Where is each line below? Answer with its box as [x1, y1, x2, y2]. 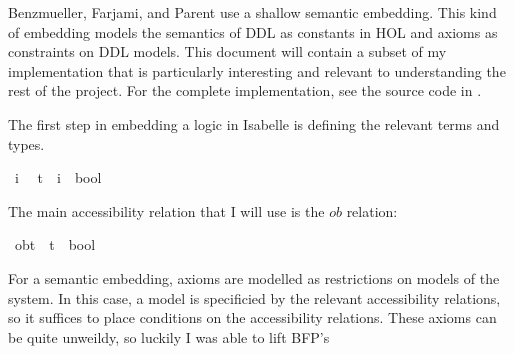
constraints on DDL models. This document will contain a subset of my [8, 41, 447, 62]
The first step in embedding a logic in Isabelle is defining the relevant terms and [8, 113, 500, 134]
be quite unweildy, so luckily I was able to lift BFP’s [8, 326, 330, 347]
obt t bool [14, 234, 96, 255]
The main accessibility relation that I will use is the [8, 200, 325, 221]
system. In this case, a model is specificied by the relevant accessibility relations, [8, 287, 501, 308]
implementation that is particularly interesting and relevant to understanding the [8, 60, 506, 81]
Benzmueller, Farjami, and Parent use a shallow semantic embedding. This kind [8, 2, 497, 22]
